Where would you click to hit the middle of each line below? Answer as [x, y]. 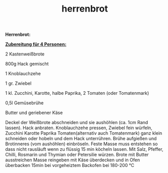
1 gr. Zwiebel [18, 83]
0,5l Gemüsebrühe [24, 103]
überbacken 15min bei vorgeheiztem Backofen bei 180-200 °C [70, 165]
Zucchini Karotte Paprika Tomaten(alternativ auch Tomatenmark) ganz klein [84, 133]
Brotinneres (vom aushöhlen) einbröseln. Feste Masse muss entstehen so [81, 144]
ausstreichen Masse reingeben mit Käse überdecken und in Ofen [73, 160]
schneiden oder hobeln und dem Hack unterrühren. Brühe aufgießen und [81, 139]
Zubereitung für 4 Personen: [36, 44]
